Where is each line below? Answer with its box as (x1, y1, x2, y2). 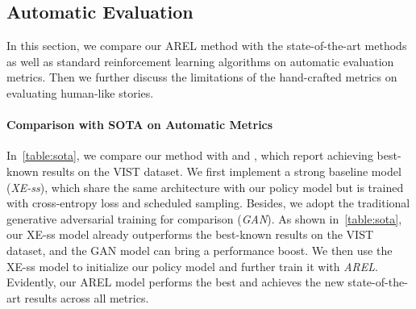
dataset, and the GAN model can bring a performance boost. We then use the (6, 241, 393, 258)
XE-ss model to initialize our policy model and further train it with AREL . (6, 257, 379, 274)
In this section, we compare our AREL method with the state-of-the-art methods (6, 37, 407, 54)
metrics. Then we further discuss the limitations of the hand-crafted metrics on (6, 69, 397, 86)
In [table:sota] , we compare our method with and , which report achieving (6, 147, 373, 164)
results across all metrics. (24, 289, 149, 306)
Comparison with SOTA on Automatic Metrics (6, 116, 273, 133)
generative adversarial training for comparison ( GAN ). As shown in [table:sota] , (6, 210, 402, 227)
